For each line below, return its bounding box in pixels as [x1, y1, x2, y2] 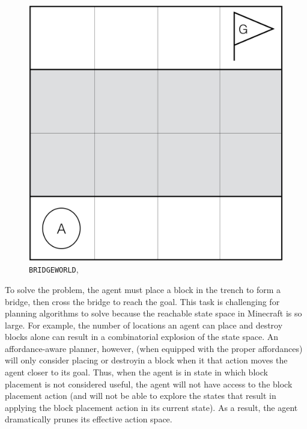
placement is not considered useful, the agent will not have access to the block [5, 377, 293, 390]
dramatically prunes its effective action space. [5, 413, 172, 425]
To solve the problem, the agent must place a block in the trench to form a [5, 283, 281, 295]
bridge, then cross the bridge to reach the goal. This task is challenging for [5, 295, 280, 307]
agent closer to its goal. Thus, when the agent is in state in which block [5, 366, 268, 378]
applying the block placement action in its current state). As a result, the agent [5, 401, 298, 413]
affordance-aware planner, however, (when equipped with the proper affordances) [5, 342, 303, 354]
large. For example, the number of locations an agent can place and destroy [5, 318, 283, 331]
